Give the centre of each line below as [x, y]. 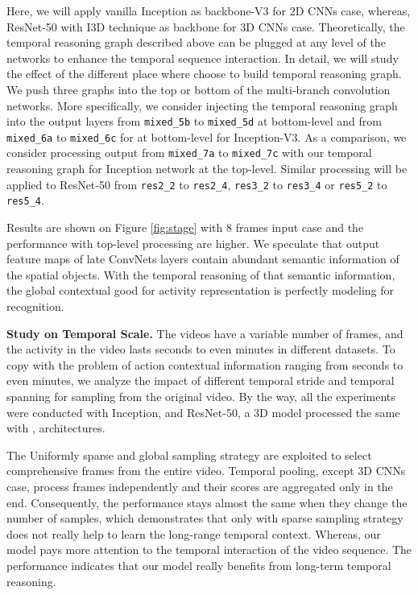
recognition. [35, 306]
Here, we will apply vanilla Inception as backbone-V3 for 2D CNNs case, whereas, [209, 10]
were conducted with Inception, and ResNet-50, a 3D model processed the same [203, 412]
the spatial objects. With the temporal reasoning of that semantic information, [201, 274]
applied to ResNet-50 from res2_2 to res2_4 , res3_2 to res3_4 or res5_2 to [197, 184]
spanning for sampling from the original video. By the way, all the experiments [201, 396]
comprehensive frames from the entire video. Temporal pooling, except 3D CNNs [206, 471]
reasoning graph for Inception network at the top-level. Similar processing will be [207, 169]
